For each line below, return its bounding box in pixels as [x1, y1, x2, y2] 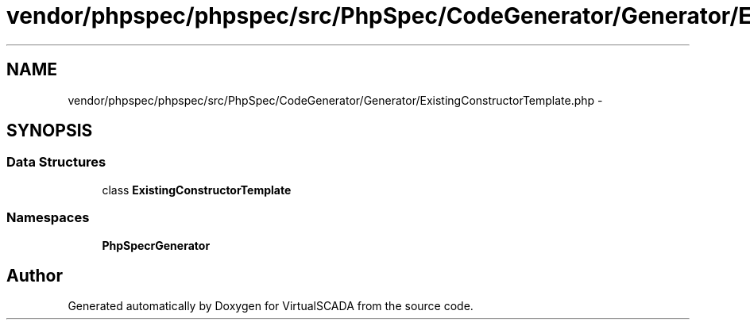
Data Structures [6, 154, 106, 171]
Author [6, 265, 63, 286]
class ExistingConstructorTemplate [102, 182, 292, 197]
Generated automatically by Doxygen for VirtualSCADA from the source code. [68, 299, 474, 313]
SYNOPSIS [6, 121, 93, 141]
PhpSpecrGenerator [102, 238, 211, 252]
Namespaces [6, 209, 90, 226]
